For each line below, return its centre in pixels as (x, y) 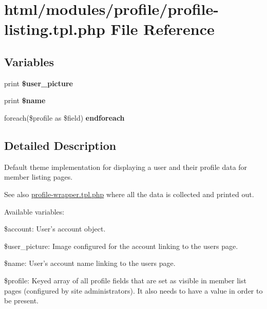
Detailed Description (60, 145)
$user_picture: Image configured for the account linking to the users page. (121, 246)
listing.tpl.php (55, 29)
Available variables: (34, 211)
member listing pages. (39, 177)
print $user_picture (39, 83)
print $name (25, 100)
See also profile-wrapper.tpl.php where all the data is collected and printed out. (129, 194)
